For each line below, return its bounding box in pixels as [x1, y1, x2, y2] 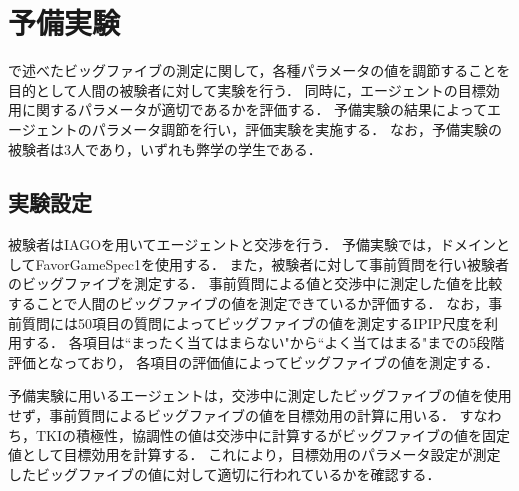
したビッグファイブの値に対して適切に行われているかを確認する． [8, 463, 441, 484]
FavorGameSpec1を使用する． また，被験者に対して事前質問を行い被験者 [35, 253, 509, 274]
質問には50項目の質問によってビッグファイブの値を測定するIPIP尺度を [21, 312, 485, 333]
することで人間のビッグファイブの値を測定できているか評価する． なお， [8, 293, 489, 314]
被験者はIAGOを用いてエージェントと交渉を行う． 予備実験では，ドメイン [8, 234, 496, 255]
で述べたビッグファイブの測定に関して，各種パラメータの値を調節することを [8, 60, 511, 81]
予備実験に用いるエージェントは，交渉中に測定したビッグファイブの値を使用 [8, 385, 512, 406]
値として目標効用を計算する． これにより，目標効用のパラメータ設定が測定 [8, 444, 501, 465]
